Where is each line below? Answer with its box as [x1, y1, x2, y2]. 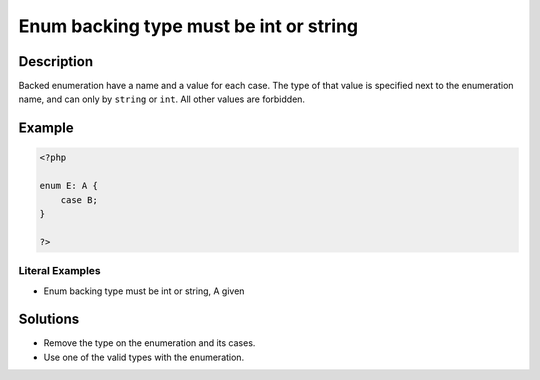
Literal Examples [18, 264, 101, 278]
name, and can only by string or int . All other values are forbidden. [18, 93, 305, 105]
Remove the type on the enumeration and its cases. [43, 337, 256, 349]
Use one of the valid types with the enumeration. [43, 351, 245, 363]
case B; [60, 194, 99, 205]
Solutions [18, 311, 80, 328]
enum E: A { [39, 180, 99, 192]
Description [18, 53, 94, 70]
